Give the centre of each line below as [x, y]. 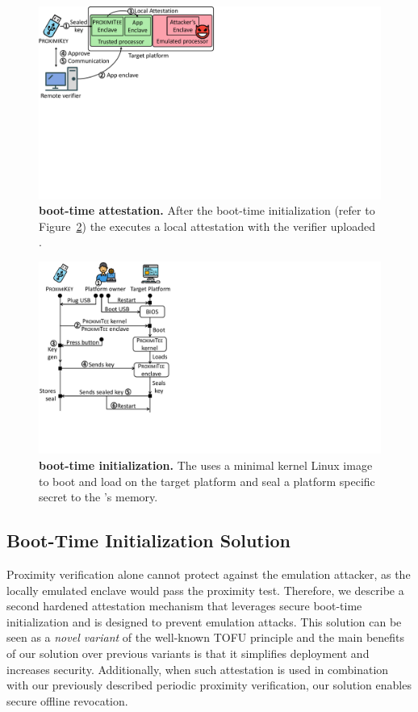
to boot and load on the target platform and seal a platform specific [207, 481]
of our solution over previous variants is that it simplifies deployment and [188, 653]
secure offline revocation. [67, 700]
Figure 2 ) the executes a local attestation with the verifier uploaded [207, 226]
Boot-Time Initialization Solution [148, 540]
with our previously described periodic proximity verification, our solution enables [209, 685]
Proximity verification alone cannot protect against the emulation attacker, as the [209, 574]
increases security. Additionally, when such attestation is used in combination [198, 669]
